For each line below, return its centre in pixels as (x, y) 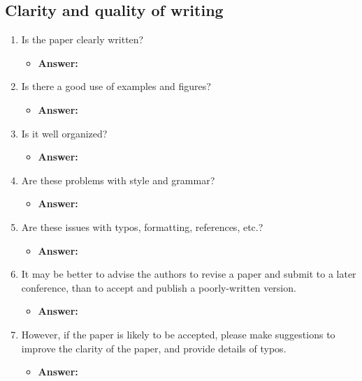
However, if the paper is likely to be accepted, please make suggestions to (178, 334)
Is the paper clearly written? (82, 39)
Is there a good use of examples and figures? (116, 86)
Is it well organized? (64, 133)
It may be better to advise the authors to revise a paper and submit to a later (189, 274)
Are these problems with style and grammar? (118, 180)
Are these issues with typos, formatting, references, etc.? (142, 226)
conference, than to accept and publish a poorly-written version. (159, 287)
